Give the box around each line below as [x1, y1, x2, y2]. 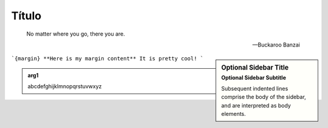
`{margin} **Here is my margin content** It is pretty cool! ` [11, 55, 203, 62]
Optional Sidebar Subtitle [221, 74, 287, 81]
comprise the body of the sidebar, [221, 94, 306, 101]
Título [11, 9, 42, 22]
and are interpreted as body [221, 101, 291, 109]
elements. [221, 110, 246, 118]
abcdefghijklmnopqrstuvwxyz [27, 83, 102, 90]
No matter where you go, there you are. [26, 30, 126, 37]
